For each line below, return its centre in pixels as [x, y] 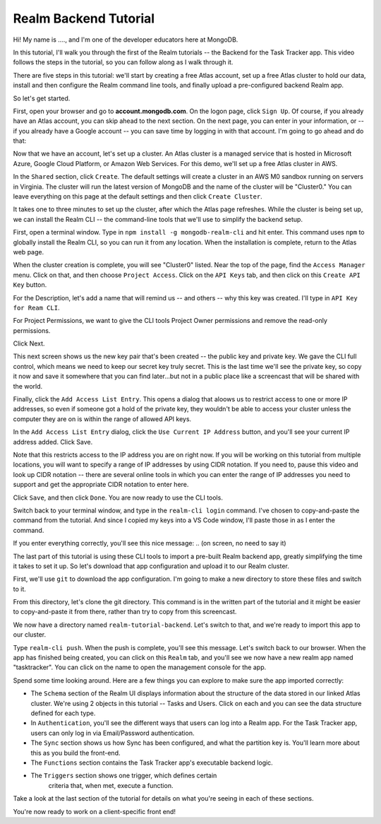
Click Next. [29, 343]
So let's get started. [42, 98]
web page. [29, 252]
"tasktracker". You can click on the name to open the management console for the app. [140, 667]
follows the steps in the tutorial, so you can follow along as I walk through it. [123, 62]
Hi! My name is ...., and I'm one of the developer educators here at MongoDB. [126, 40]
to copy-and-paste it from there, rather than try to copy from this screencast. [125, 612]
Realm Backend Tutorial [84, 18]
